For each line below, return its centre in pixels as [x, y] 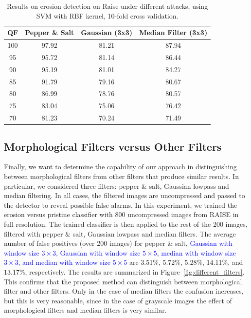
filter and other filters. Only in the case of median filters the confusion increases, [124, 291]
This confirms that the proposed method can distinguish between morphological [123, 281]
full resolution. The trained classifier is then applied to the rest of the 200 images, [126, 224]
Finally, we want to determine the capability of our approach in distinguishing [120, 167]
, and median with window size [64, 262]
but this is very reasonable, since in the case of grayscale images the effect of [118, 300]
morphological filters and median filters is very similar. [85, 310]
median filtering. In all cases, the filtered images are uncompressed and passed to [125, 195]
